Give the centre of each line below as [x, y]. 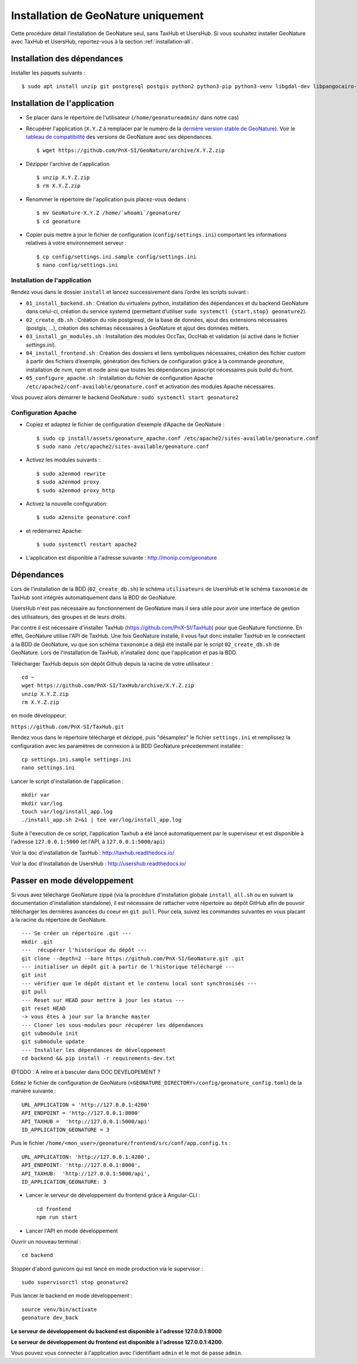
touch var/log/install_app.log [67, 811]
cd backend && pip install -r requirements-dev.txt [98, 1059]
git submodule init [50, 1034]
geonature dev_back [50, 1318]
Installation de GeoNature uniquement [107, 15]
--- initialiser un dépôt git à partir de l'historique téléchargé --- [128, 967]
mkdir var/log [42, 803]
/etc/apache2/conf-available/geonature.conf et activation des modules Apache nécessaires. [151, 386]
